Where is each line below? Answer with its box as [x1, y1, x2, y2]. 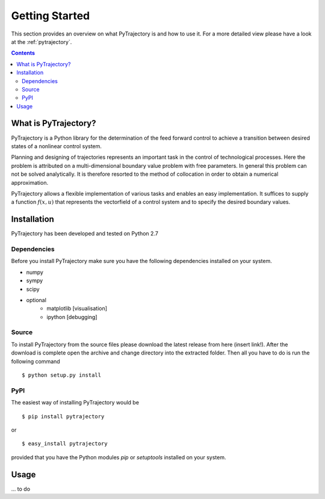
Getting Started [11, 9, 90, 22]
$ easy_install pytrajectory [22, 440, 108, 447]
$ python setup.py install [22, 372, 102, 379]
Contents [11, 49, 36, 57]
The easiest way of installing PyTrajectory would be [11, 399, 140, 406]
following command [11, 358, 60, 365]
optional [26, 296, 46, 303]
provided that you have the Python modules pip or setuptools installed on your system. [11, 453, 226, 460]
